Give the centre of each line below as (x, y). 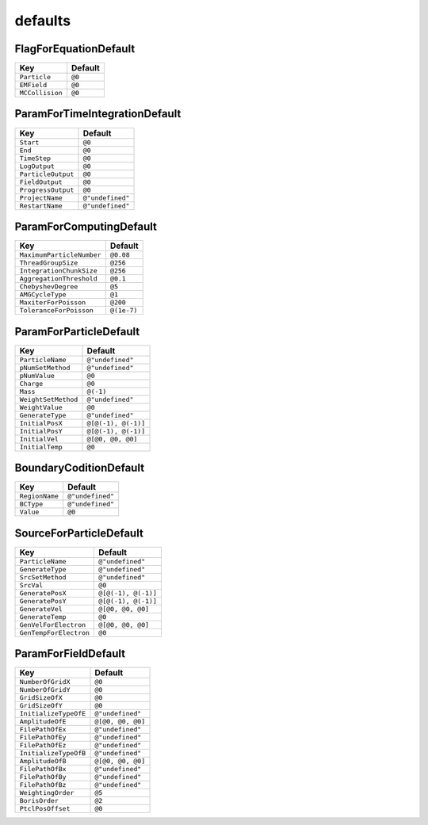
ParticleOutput (47, 174)
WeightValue (41, 407)
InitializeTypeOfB (53, 753)
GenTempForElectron (55, 633)
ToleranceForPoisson (57, 310)
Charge (31, 383)
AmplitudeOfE (43, 722)
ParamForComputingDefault (86, 227)
